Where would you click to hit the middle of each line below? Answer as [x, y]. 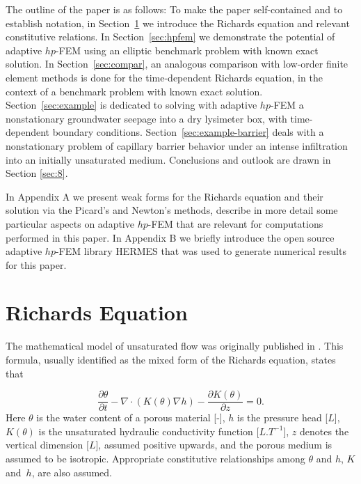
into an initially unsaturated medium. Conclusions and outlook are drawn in [168, 159]
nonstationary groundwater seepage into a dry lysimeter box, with [146, 118]
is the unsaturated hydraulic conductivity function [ [149, 431]
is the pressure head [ [283, 417]
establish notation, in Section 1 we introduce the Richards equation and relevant [178, 23]
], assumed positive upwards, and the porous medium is [214, 445]
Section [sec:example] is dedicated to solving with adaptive [131, 105]
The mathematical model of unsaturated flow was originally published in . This [175, 346]
